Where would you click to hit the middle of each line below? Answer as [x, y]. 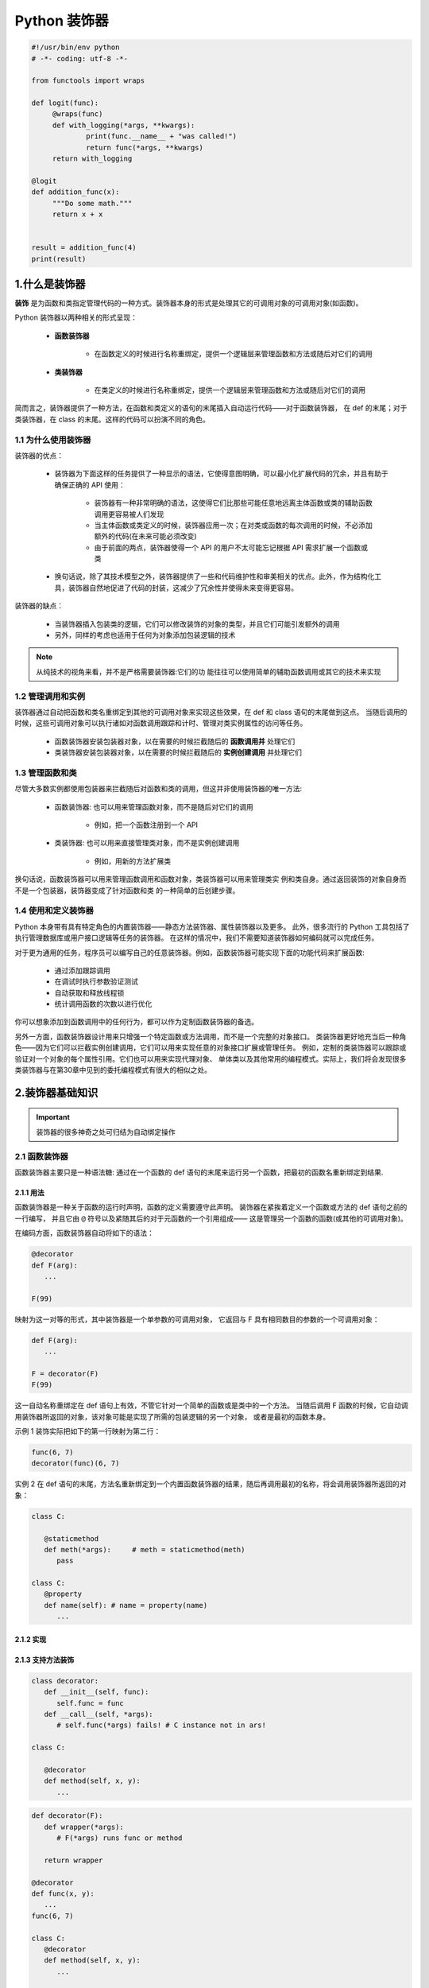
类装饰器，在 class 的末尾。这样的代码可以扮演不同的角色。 [112, 419]
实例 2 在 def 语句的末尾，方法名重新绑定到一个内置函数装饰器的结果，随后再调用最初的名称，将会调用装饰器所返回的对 [211, 1484]
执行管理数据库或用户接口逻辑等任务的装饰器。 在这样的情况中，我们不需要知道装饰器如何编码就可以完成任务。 [197, 938]
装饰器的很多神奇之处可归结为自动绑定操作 [106, 1132]
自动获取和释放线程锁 [89, 992]
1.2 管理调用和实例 [50, 696]
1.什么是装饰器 [50, 283]
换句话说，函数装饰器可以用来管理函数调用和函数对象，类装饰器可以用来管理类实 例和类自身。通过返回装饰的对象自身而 [211, 879]
